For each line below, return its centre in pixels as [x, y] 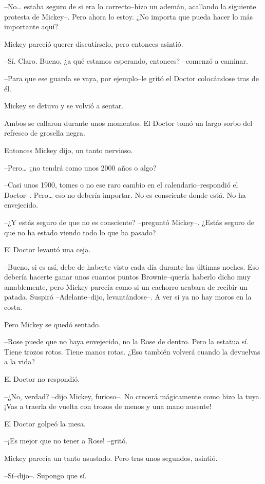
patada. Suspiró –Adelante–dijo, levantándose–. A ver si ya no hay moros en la [128, 297]
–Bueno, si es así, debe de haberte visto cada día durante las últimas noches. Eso [132, 266]
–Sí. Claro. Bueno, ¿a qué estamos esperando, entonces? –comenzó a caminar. [126, 61]
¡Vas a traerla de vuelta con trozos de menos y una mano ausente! [108, 406]
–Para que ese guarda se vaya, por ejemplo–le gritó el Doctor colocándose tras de [131, 78]
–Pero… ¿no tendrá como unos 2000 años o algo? [80, 167]
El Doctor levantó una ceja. [48, 249]
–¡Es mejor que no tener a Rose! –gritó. [66, 441]
